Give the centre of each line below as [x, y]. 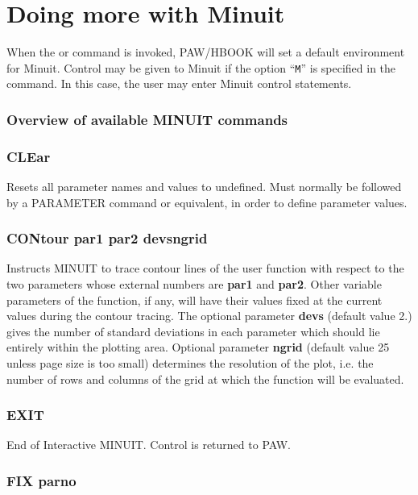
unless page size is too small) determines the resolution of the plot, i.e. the [190, 363]
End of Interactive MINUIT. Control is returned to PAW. [149, 445]
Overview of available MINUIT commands [147, 119]
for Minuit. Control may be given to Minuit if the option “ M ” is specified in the [201, 67]
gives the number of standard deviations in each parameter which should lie [193, 331]
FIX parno [41, 480]
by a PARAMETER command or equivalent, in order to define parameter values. [207, 202]
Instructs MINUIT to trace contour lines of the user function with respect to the [205, 268]
